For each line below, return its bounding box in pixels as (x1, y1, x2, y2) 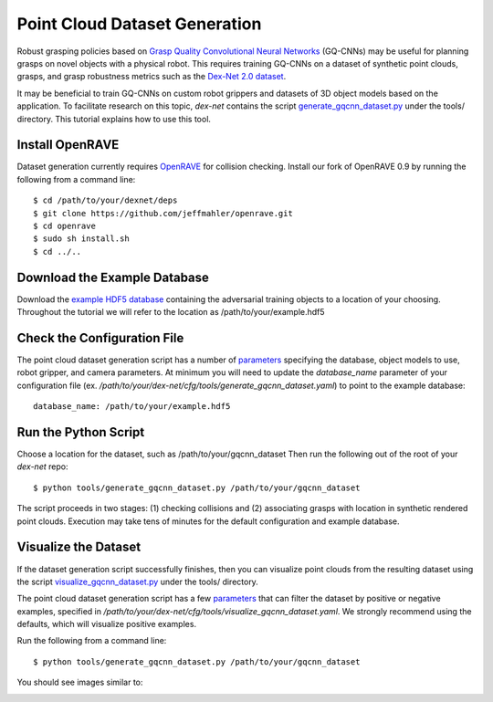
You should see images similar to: (16, 676, 143, 688)
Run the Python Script (16, 424, 145, 440)
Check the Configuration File (16, 330, 184, 346)
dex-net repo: (16, 461, 68, 472)
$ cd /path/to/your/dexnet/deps (33, 195, 178, 205)
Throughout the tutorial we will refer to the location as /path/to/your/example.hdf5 (16, 307, 325, 318)
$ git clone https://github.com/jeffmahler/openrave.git (33, 208, 294, 218)
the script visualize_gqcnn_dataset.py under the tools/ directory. (16, 576, 259, 587)
